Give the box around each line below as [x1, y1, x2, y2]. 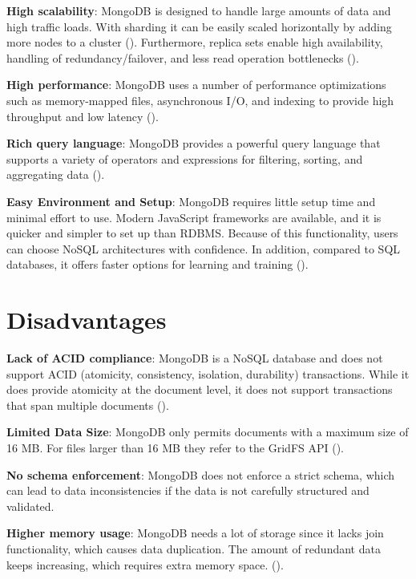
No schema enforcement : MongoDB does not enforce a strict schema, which [6, 466, 395, 483]
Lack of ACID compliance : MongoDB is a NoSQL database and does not [6, 350, 383, 366]
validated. [6, 497, 55, 514]
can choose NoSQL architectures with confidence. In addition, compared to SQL [6, 240, 401, 257]
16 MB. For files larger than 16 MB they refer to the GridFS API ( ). [6, 439, 345, 456]
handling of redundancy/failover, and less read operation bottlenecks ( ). [6, 49, 359, 66]
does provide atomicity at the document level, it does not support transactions [6, 381, 393, 398]
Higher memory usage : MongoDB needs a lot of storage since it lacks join [6, 524, 384, 541]
